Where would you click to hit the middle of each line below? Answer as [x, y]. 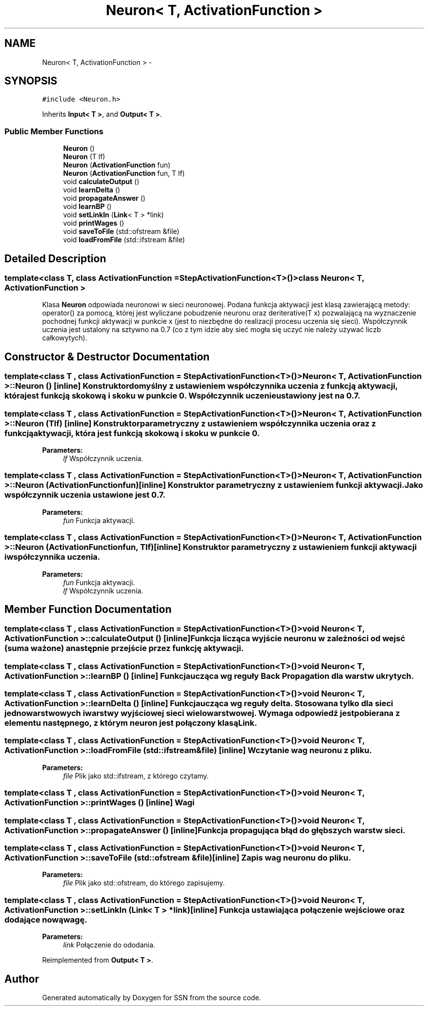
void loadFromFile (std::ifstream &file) [124, 240]
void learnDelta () [92, 190]
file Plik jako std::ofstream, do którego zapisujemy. [144, 883]
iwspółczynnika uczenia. [52, 557]
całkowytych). [65, 338]
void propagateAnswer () [104, 198]
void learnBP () [87, 207]
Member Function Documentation [88, 609]
